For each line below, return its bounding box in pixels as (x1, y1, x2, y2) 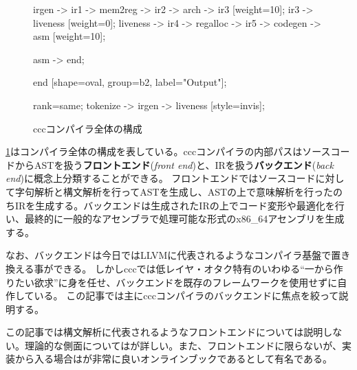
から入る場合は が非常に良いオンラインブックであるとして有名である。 (14, 351, 332, 366)
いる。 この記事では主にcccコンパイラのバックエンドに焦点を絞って (34, 288, 339, 303)
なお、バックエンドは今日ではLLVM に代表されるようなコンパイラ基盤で (6, 248, 332, 262)
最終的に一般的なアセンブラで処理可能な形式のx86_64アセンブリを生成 (24, 211, 345, 226)
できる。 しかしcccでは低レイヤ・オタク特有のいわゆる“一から (53, 261, 334, 275)
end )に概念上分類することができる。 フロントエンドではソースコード (6, 171, 316, 185)
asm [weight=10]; (33, 29, 106, 43)
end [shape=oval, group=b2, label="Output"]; (33, 75, 227, 89)
